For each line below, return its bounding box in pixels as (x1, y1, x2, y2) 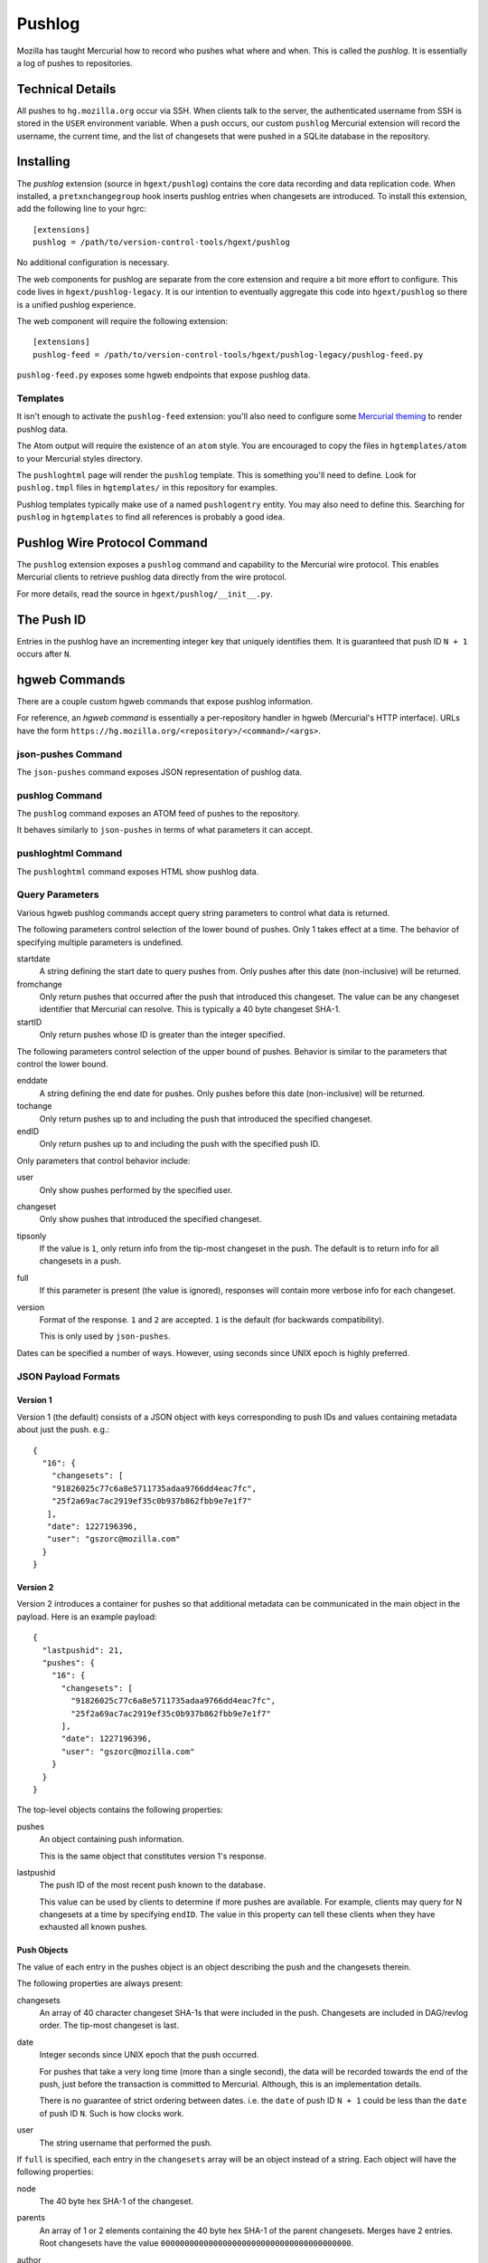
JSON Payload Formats (16, 1370, 121, 1382)
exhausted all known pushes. (39, 1922, 148, 1933)
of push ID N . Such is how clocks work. (39, 2107, 184, 2118)
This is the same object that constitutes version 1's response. (39, 1850, 267, 1861)
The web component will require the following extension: (16, 316, 229, 327)
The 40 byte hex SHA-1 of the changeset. (39, 2196, 194, 2207)
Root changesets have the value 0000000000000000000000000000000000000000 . (39, 2238, 354, 2249)
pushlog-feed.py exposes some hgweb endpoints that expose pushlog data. (16, 369, 311, 380)
